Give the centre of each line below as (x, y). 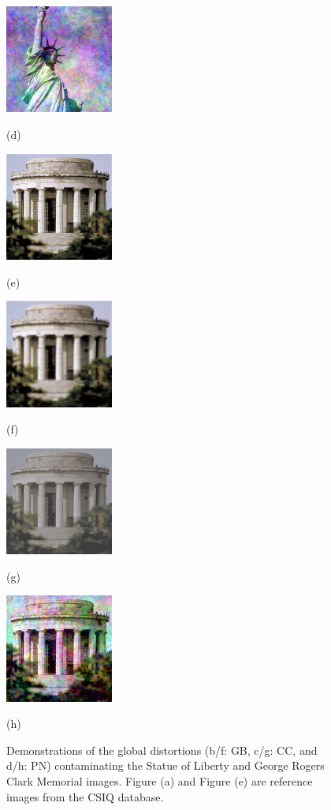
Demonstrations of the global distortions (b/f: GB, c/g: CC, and (162, 750)
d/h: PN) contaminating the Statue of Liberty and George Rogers (165, 765)
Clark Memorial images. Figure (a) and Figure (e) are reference (160, 781)
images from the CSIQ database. (85, 796)
